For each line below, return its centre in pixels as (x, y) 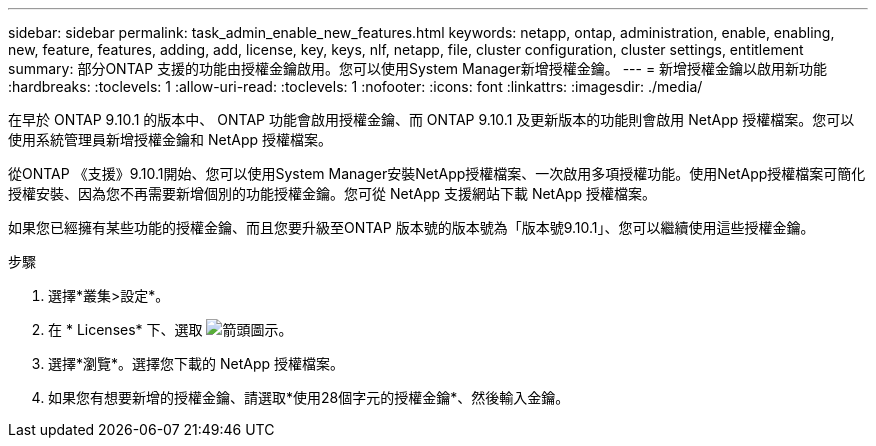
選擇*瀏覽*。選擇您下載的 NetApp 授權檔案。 (196, 363)
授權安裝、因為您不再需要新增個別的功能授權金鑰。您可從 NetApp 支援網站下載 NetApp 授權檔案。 (332, 193)
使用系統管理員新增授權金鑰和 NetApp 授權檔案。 (170, 139)
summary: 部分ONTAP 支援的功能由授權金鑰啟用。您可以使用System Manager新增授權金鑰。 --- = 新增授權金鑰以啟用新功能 (418, 68)
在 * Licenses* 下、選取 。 (170, 329)
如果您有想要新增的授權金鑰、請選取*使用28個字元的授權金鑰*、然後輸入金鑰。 (309, 397)
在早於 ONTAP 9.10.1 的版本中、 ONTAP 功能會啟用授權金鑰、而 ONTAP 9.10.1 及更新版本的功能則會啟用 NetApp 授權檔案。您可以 (431, 119)
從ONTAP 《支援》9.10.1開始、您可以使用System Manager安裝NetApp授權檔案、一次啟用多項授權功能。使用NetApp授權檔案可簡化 (437, 173)
